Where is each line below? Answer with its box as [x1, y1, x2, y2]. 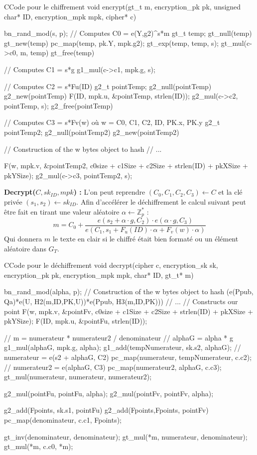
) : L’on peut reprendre [73, 187, 145, 197]
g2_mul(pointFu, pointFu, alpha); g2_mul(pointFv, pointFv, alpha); [4, 388, 214, 398]
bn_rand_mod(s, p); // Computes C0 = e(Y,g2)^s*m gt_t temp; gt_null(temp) [4, 28, 252, 38]
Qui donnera [4, 233, 42, 244]
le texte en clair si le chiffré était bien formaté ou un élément [52, 233, 239, 244]
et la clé [218, 187, 243, 197]
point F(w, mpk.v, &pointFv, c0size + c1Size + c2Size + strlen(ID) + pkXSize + [4, 306, 254, 316]
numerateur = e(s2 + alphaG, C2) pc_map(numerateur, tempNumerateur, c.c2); [4, 351, 252, 362]
